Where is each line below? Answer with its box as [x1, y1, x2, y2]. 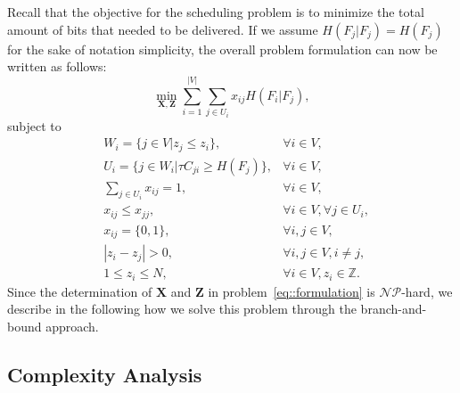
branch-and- [360, 299, 427, 318]
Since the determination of [7, 282, 152, 300]
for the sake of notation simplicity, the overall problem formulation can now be [7, 39, 438, 58]
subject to [7, 116, 62, 135]
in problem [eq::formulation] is [208, 282, 375, 300]
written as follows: [7, 57, 107, 76]
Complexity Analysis [7, 360, 202, 388]
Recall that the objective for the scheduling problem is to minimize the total [7, 3, 424, 20]
